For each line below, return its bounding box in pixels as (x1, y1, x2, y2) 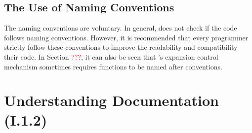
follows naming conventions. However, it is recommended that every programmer (4, 32, 249, 42)
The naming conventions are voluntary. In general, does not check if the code (4, 23, 237, 33)
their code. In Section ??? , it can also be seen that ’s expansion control (4, 51, 218, 62)
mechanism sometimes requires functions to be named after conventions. (4, 61, 222, 71)
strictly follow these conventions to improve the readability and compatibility (4, 42, 238, 52)
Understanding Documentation (4, 90, 219, 110)
